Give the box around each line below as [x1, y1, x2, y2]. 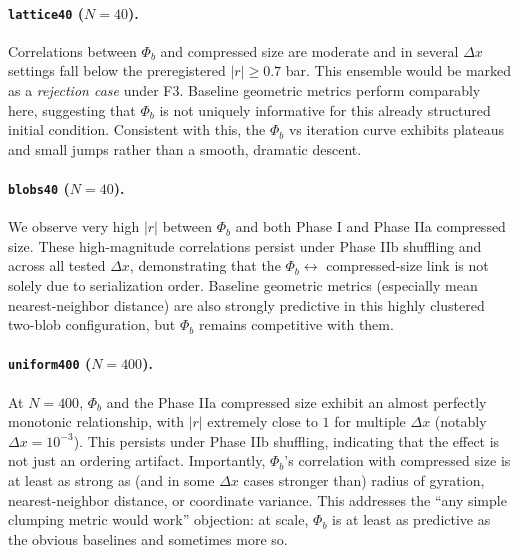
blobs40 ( [8, 178, 70, 199]
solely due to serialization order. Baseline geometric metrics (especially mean [8, 275, 478, 296]
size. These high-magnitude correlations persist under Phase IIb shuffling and [8, 235, 482, 256]
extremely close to [207, 411, 318, 432]
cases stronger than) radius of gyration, [243, 470, 485, 491]
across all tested [8, 255, 106, 276]
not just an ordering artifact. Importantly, [8, 450, 266, 471]
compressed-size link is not [326, 255, 489, 276]
